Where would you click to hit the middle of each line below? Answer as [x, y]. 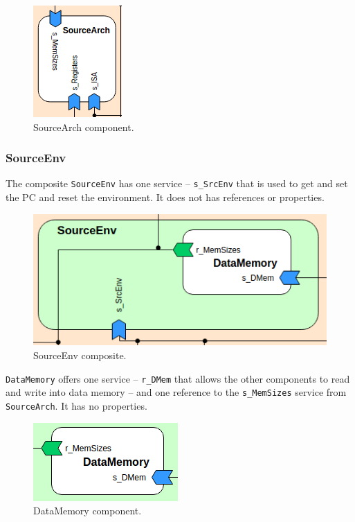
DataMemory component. [88, 511]
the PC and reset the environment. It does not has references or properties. [165, 197]
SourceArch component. [84, 127]
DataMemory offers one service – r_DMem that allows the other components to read [178, 378]
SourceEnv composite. [80, 355]
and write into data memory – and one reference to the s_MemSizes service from [176, 392]
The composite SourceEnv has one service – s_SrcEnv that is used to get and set [177, 183]
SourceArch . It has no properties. [76, 405]
